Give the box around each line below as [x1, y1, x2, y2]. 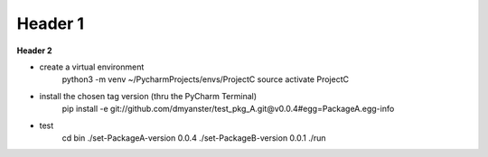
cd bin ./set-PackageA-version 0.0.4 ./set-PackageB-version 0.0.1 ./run [61, 132, 326, 143]
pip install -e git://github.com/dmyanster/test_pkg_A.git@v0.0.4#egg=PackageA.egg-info [61, 104, 395, 115]
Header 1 [16, 14, 85, 33]
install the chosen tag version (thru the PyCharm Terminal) [39, 90, 258, 101]
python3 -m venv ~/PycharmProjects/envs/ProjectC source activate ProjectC [61, 74, 350, 85]
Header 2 [16, 45, 53, 56]
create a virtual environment [39, 61, 145, 72]
